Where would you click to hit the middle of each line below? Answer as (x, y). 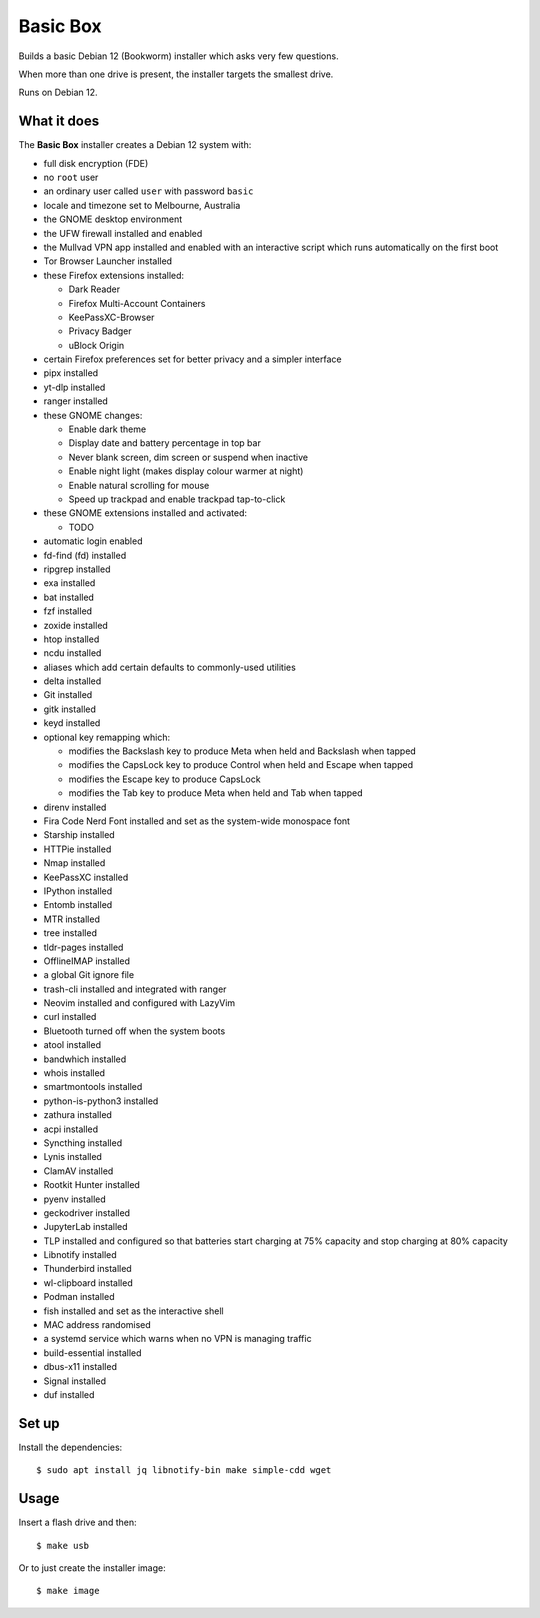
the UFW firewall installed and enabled (123, 233)
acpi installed (71, 1129)
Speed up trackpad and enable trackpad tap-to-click (177, 499)
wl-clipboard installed (88, 1282)
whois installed (74, 1073)
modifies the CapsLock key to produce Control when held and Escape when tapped (241, 765)
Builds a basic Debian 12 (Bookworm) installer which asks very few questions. (178, 56)
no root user (71, 177)
